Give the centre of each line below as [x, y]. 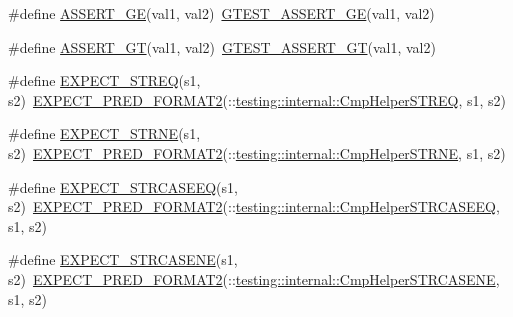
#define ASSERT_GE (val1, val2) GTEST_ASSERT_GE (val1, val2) [221, 13]
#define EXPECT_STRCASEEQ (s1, [123, 186]
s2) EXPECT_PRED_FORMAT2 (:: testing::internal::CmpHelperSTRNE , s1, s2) [257, 152]
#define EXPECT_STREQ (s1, [104, 80]
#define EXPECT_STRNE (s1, [104, 133]
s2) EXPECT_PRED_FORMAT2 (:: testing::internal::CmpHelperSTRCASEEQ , [254, 206]
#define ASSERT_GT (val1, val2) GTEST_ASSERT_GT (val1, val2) [222, 46]
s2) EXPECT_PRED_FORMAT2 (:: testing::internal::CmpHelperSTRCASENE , [254, 278]
